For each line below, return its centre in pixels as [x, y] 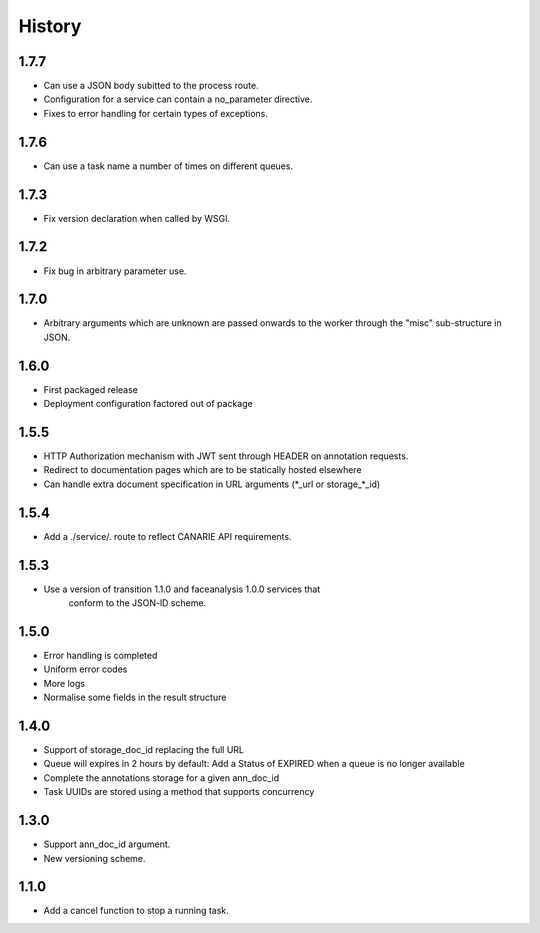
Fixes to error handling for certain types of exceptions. [156, 113]
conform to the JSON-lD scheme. [137, 603]
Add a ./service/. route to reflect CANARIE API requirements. [167, 536]
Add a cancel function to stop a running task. [136, 911]
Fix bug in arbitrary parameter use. [115, 271]
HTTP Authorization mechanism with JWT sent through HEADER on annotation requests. [226, 456]
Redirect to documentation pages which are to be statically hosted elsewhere [202, 470]
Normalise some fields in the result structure [135, 697]
